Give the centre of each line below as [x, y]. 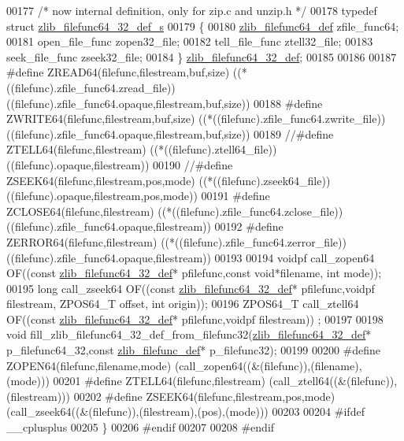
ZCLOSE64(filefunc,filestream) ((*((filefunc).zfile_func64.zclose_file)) [175, 211]
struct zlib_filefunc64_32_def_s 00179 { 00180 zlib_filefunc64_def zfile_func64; [203, 26]
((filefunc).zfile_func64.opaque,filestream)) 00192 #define [145, 226]
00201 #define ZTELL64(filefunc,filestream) [159, 381]
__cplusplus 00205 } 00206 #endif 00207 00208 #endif [141, 427]
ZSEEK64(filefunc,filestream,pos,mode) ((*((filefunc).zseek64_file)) [169, 180]
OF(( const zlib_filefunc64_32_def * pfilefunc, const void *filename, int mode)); [194, 273]
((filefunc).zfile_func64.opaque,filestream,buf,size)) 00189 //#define [170, 133]
